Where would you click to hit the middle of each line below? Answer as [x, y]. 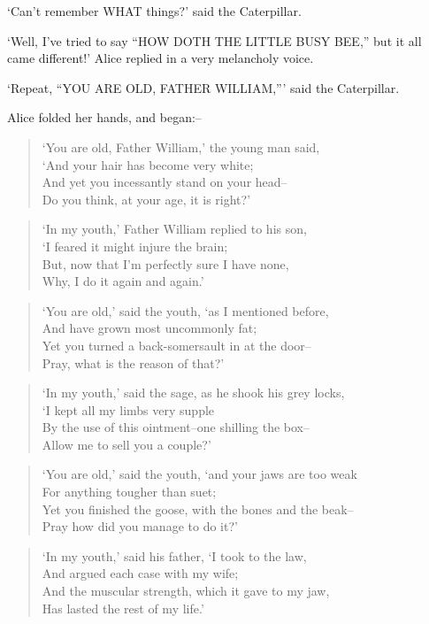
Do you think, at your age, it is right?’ [146, 199]
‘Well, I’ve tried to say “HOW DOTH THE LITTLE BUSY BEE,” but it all [214, 40]
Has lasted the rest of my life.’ [123, 608]
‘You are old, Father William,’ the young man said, [181, 146]
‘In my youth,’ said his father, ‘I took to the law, [174, 555]
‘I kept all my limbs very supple [128, 409]
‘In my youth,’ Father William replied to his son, [174, 229]
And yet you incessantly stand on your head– [165, 182]
